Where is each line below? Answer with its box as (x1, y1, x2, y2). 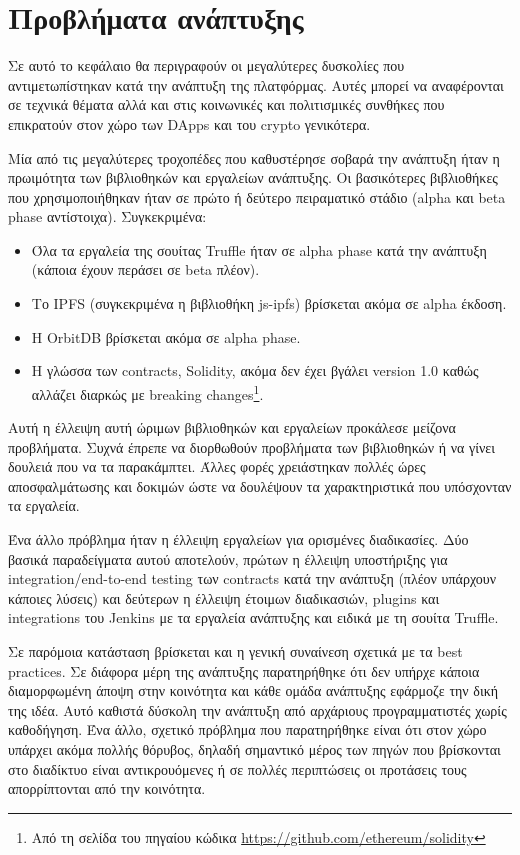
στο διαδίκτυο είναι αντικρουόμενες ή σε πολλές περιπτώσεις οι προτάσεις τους (8, 758, 467, 779)
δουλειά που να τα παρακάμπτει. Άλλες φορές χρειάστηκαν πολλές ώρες (8, 456, 426, 477)
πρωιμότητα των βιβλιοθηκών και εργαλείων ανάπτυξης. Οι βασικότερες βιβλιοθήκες (8, 167, 498, 188)
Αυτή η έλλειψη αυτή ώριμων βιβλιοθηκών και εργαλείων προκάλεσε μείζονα (8, 417, 456, 438)
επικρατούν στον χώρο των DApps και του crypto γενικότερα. (8, 113, 371, 134)
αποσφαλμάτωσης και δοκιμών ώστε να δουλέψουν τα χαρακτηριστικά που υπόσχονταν (8, 475, 512, 496)
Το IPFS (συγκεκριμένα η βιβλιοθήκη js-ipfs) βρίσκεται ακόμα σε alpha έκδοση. (31, 293, 507, 314)
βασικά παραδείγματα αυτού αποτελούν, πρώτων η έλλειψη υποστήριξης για (8, 548, 448, 569)
